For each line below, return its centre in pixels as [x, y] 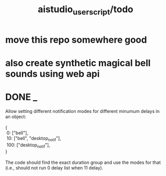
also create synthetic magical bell [78, 63]
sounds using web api [53, 74]
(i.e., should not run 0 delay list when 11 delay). [54, 168]
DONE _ [21, 97]
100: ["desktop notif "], [28, 145]
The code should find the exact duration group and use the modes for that [83, 162]
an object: [16, 116]
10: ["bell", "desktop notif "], [34, 139]
